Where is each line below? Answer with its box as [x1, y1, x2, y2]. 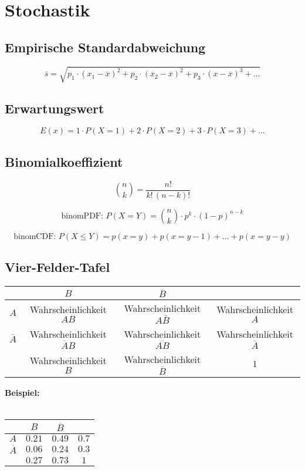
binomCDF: [13, 232, 56, 241]
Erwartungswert [5, 99, 104, 117]
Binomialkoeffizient [5, 152, 123, 170]
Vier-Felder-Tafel [5, 257, 110, 275]
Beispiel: [5, 386, 40, 398]
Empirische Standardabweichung [5, 38, 206, 56]
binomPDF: [61, 211, 103, 220]
